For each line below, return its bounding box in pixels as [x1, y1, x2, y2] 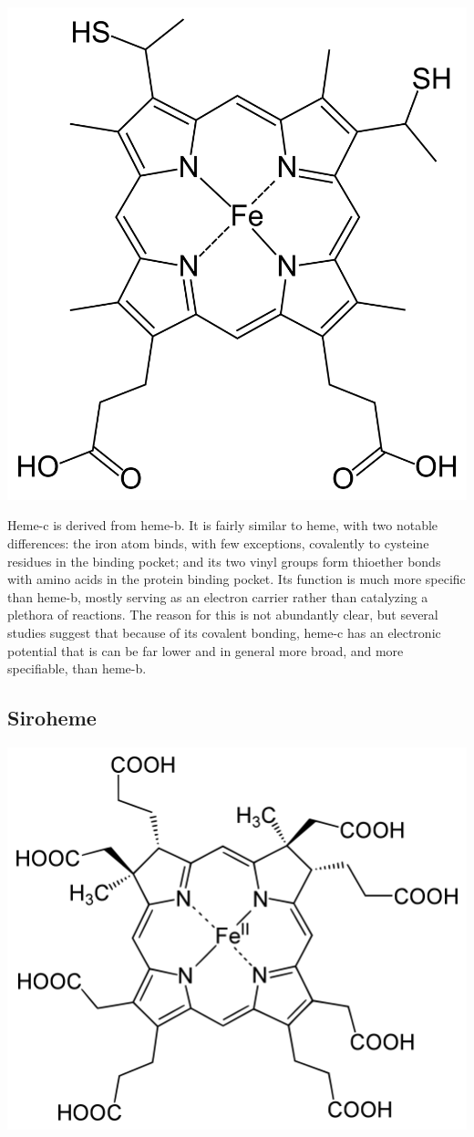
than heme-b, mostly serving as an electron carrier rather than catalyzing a [7, 587, 428, 606]
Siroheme [7, 704, 97, 732]
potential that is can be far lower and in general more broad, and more [7, 641, 404, 660]
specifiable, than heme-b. [7, 659, 147, 678]
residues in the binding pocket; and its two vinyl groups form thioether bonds [7, 551, 441, 570]
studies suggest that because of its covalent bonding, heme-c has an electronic [7, 623, 441, 642]
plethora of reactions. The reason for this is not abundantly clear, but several [7, 605, 438, 624]
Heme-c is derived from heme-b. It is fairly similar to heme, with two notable [7, 516, 438, 535]
